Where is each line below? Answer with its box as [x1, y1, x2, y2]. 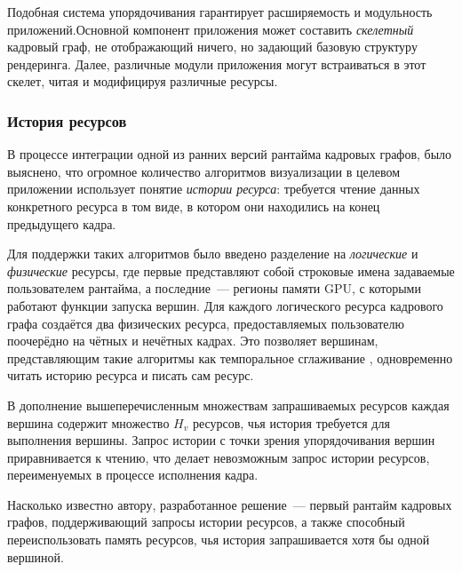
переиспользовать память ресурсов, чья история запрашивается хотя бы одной [7, 530, 430, 549]
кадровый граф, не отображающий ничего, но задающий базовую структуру [7, 37, 418, 56]
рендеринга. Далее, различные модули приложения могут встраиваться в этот [7, 54, 426, 73]
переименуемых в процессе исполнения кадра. [7, 465, 259, 484]
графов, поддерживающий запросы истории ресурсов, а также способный [7, 512, 405, 531]
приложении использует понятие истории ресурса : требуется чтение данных [7, 179, 420, 198]
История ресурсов [7, 109, 127, 131]
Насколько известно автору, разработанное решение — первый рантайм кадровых [7, 495, 452, 513]
